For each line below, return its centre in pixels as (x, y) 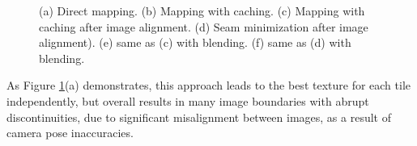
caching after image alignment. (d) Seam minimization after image (204, 26)
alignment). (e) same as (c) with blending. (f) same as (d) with (195, 42)
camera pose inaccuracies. (70, 133)
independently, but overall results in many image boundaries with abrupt (188, 100)
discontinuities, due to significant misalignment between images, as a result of (199, 117)
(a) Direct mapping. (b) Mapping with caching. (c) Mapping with (202, 10)
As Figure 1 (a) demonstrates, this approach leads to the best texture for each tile (208, 85)
